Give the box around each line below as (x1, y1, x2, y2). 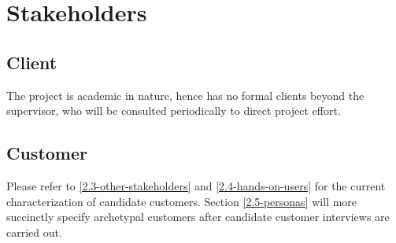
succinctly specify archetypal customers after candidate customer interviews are (6, 208, 390, 225)
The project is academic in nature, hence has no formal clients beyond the (6, 87, 365, 103)
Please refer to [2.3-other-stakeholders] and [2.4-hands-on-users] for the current (6, 177, 386, 193)
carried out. (6, 223, 62, 240)
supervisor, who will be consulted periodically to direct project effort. (6, 102, 341, 119)
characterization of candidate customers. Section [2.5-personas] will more (6, 193, 357, 209)
